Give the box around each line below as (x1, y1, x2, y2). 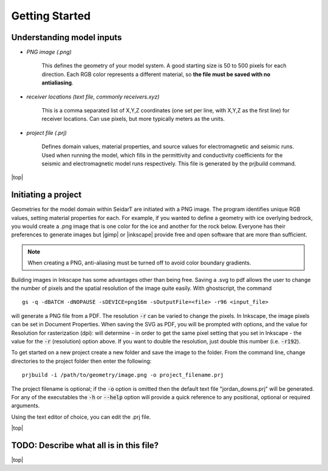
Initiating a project (11, 190, 82, 200)
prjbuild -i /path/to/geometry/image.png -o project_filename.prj (22, 371, 224, 379)
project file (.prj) (26, 129, 67, 136)
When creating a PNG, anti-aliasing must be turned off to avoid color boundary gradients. (27, 259, 251, 267)
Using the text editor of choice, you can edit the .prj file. (11, 413, 151, 421)
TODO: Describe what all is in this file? (11, 440, 159, 450)
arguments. (11, 402, 40, 410)
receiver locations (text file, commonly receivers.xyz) (26, 93, 160, 100)
